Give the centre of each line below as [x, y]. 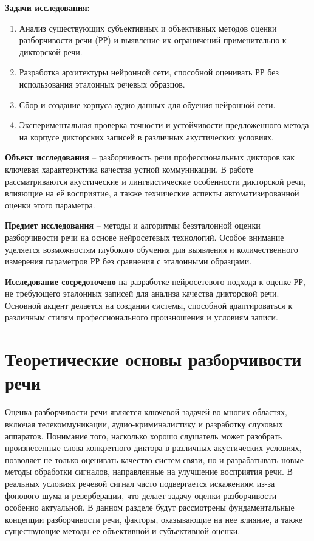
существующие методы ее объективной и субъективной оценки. [123, 531]
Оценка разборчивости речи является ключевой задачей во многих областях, [146, 412]
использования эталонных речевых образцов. [102, 84]
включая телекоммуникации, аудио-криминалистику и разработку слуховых [144, 423]
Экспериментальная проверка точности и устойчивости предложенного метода [164, 125]
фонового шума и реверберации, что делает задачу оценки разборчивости [141, 495]
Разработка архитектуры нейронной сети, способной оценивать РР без [149, 72]
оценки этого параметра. [50, 205]
